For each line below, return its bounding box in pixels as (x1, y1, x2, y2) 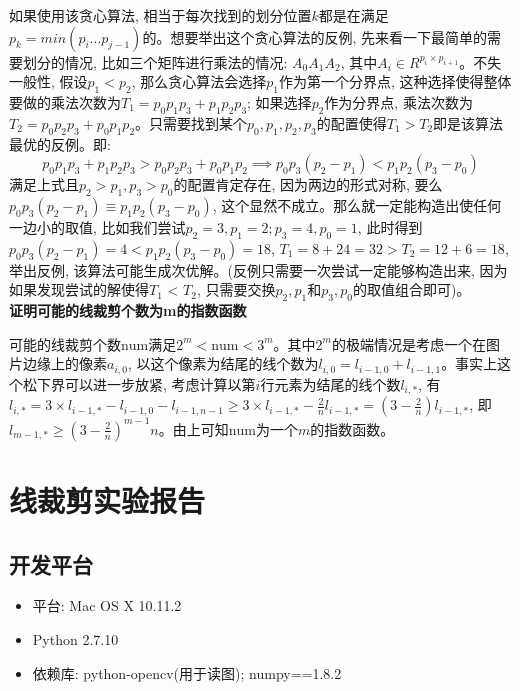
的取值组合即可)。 (352, 279, 471, 300)
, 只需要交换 (196, 279, 276, 300)
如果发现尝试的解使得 (9, 279, 149, 300)
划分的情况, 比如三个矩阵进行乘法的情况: (22, 51, 288, 72)
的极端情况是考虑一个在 (331, 333, 486, 354)
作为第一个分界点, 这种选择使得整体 (278, 71, 512, 92)
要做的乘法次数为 (9, 91, 121, 112)
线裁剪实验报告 (9, 479, 206, 520)
